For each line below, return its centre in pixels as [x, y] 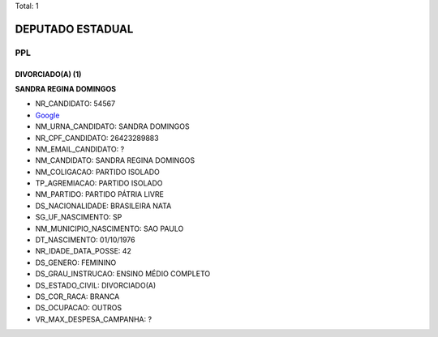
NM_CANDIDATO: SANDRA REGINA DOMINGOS [115, 160]
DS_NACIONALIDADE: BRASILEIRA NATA [103, 206]
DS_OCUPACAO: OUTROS [79, 308]
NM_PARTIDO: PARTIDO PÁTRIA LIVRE [99, 194]
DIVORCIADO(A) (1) [48, 74]
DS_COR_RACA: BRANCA [77, 296]
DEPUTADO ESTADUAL [74, 29]
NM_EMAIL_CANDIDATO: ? [80, 149]
